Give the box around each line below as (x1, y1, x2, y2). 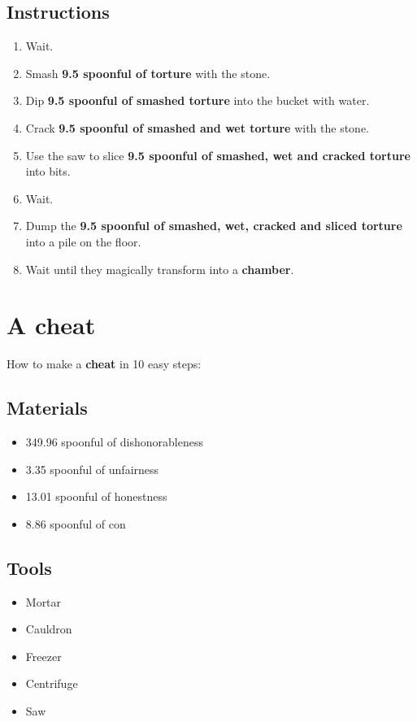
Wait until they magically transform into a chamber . (25, 260, 294, 277)
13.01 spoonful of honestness (25, 488, 167, 505)
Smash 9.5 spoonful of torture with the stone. (25, 64, 271, 81)
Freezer (25, 647, 62, 664)
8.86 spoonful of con (25, 515, 126, 532)
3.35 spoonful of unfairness (25, 460, 159, 477)
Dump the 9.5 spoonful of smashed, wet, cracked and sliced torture (25, 217, 402, 234)
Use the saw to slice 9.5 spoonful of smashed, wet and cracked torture (25, 146, 410, 163)
